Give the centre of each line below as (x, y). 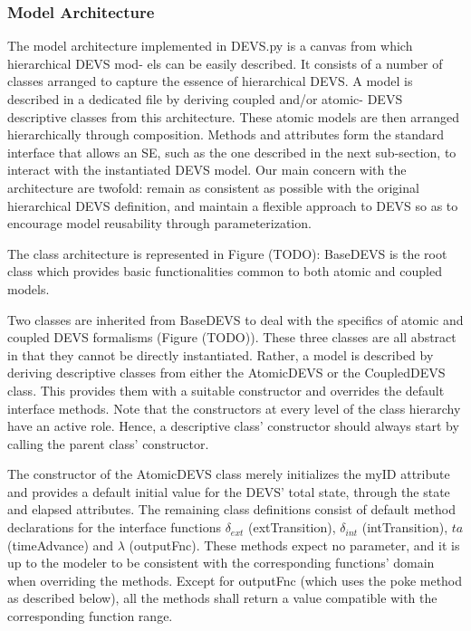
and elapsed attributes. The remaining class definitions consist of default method (231, 509)
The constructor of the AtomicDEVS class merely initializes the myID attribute (229, 474)
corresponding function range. (90, 616)
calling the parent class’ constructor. (108, 443)
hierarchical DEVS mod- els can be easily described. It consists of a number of (225, 63)
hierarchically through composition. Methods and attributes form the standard (226, 134)
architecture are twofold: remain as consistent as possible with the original (213, 187)
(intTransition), (405, 527)
